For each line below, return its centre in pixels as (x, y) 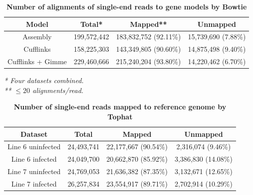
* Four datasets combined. (44, 80)
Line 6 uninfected (34, 146)
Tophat (120, 116)
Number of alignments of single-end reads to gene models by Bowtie (126, 6)
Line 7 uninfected (34, 171)
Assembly (37, 37)
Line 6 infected (34, 159)
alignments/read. (58, 90)
